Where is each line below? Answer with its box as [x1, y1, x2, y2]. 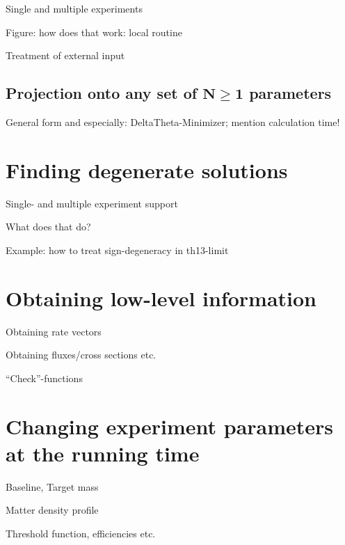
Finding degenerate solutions [6, 155, 288, 184]
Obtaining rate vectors [6, 324, 102, 338]
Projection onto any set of [6, 82, 198, 104]
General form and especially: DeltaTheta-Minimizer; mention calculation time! [6, 114, 340, 129]
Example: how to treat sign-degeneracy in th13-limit [6, 242, 229, 257]
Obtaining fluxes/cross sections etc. [6, 347, 157, 362]
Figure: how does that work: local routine [6, 24, 182, 39]
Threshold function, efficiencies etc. [6, 526, 156, 540]
